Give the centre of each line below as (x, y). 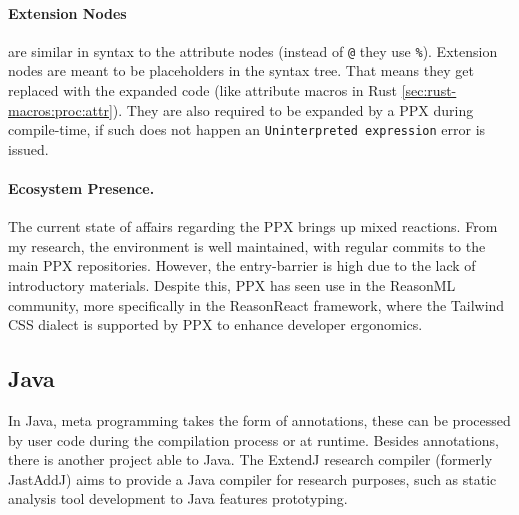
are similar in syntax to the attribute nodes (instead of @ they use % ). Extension (253, 50)
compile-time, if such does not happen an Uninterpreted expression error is (247, 129)
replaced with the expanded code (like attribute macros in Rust (202, 90)
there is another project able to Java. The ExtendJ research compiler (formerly (250, 459)
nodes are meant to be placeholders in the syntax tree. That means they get (241, 70)
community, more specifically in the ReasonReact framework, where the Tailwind (256, 304)
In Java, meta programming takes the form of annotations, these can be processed (259, 420)
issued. (28, 148)
